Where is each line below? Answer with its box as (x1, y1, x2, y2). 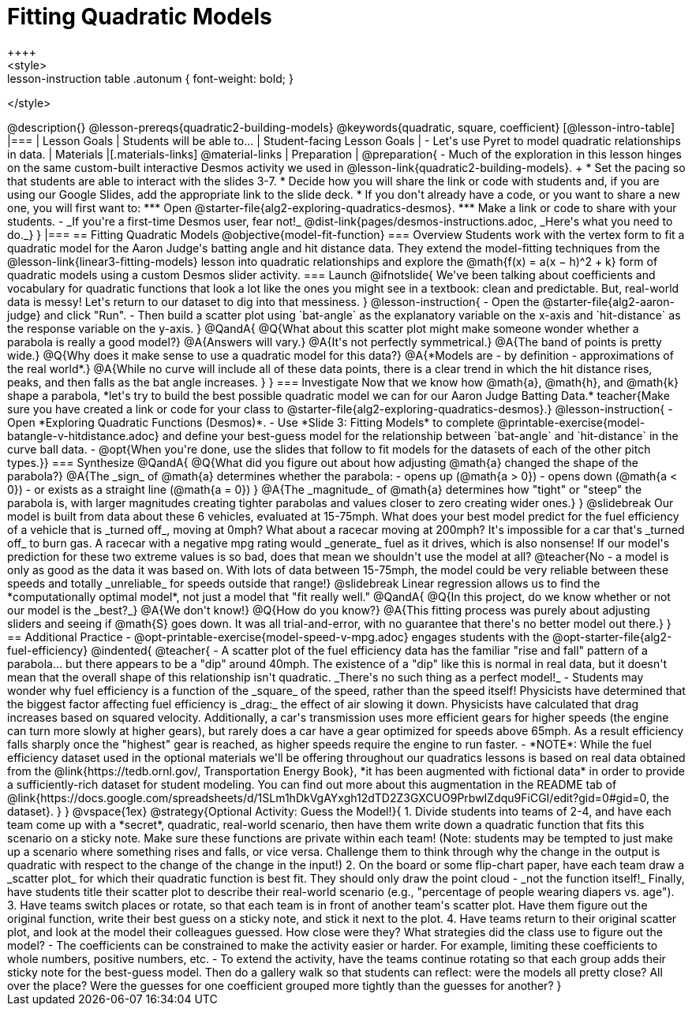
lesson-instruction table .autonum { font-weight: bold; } (7, 71, 294, 85)
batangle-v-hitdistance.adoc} (7, 428, 159, 443)
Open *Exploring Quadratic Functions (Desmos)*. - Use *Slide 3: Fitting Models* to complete (7, 415, 495, 429)
